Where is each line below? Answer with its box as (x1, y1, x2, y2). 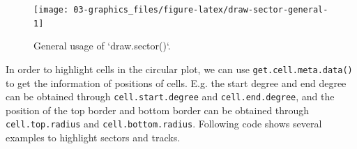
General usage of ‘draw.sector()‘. (33, 38, 171, 53)
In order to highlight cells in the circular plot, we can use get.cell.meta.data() (6, 61, 353, 76)
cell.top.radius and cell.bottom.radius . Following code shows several (6, 116, 322, 131)
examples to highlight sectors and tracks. (6, 130, 181, 145)
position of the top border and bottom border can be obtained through (6, 102, 310, 117)
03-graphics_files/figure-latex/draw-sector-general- (73, 5, 328, 15)
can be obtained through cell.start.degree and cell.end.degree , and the (6, 89, 335, 104)
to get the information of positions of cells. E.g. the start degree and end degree (6, 75, 347, 90)
